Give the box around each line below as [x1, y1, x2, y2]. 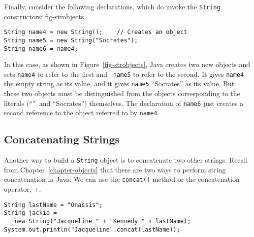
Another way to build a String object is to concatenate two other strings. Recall [4, 155, 248, 165]
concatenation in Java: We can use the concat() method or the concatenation [4, 174, 240, 184]
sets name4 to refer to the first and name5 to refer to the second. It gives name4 [4, 68, 244, 79]
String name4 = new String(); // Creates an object [4, 29, 188, 36]
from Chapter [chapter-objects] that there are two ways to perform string [4, 164, 226, 174]
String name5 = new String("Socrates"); [4, 36, 138, 44]
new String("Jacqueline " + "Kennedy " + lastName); [14, 218, 191, 225]
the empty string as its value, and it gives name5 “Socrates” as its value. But [4, 78, 235, 89]
